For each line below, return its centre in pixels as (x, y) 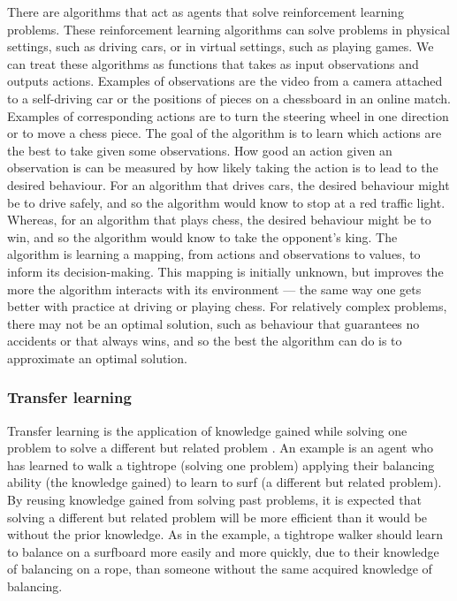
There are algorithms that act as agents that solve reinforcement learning (206, 11)
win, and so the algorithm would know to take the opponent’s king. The (202, 236)
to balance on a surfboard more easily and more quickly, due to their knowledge (223, 551)
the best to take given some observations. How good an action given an (200, 150)
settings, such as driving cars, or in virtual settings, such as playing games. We (221, 46)
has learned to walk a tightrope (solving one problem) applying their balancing (221, 464)
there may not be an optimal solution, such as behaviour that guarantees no (213, 323)
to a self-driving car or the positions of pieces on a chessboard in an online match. (229, 98)
